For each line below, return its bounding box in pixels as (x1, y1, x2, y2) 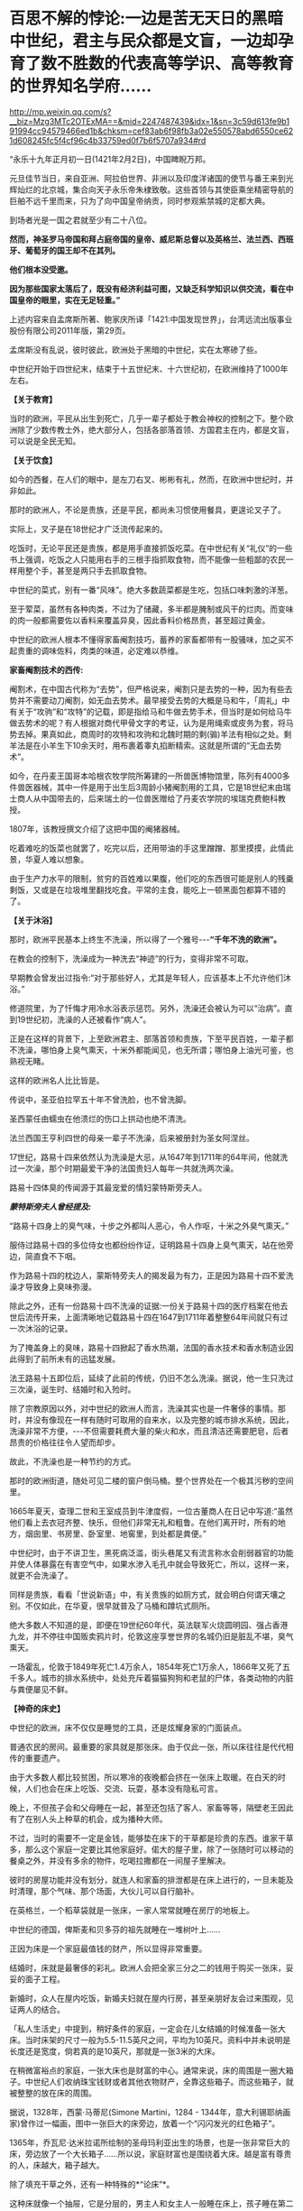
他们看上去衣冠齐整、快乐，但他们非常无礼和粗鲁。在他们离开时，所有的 (9, 1516, 278, 1527)
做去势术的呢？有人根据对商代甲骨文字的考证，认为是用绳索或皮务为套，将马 (9, 717, 294, 728)
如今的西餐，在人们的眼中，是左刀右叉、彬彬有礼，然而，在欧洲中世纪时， (9, 474, 286, 484)
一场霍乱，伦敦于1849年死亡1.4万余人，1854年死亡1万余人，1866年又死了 (9, 1661, 282, 1672)
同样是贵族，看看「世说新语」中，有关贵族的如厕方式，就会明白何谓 (9, 1589, 262, 1599)
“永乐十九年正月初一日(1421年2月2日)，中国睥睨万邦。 (9, 153, 211, 164)
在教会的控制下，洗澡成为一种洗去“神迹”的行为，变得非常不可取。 (9, 953, 254, 963)
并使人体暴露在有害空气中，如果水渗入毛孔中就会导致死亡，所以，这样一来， (9, 1558, 294, 1570)
